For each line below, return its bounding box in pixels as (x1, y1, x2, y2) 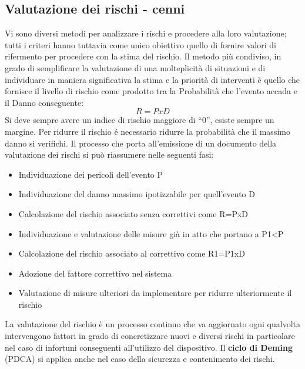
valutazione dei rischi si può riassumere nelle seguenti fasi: (5, 148, 214, 161)
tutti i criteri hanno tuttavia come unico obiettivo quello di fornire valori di (5, 38, 276, 51)
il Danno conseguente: (5, 96, 84, 108)
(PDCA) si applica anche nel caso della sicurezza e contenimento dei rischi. (5, 353, 275, 365)
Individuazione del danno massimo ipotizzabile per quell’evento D (18, 188, 255, 200)
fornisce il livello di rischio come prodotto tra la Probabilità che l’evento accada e (5, 85, 297, 97)
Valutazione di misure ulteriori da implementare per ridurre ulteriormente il (18, 287, 292, 299)
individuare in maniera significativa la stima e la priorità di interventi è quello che (5, 73, 300, 85)
